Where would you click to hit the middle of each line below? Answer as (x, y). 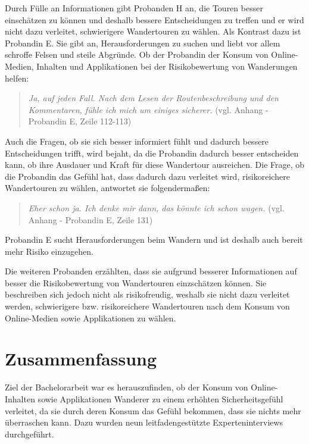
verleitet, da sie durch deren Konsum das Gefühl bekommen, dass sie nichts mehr (153, 410)
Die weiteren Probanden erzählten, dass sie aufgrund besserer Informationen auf (151, 271)
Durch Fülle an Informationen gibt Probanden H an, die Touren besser (134, 8)
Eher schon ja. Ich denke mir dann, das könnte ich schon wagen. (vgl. (156, 207)
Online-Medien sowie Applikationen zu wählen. (90, 318)
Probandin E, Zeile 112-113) (80, 121)
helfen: (17, 78)
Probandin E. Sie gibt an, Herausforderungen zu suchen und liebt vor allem (143, 43)
